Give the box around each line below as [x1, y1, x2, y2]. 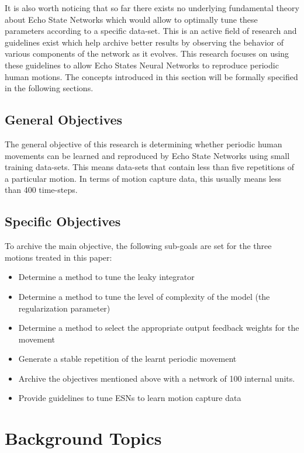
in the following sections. [5, 82, 94, 94]
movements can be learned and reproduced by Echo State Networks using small [5, 149, 290, 161]
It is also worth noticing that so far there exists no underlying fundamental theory [5, 2, 299, 13]
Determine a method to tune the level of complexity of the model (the [18, 290, 270, 302]
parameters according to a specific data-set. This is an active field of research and [5, 25, 297, 37]
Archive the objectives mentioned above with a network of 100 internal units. [18, 372, 295, 384]
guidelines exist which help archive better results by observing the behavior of [5, 36, 284, 48]
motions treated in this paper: [5, 251, 112, 263]
